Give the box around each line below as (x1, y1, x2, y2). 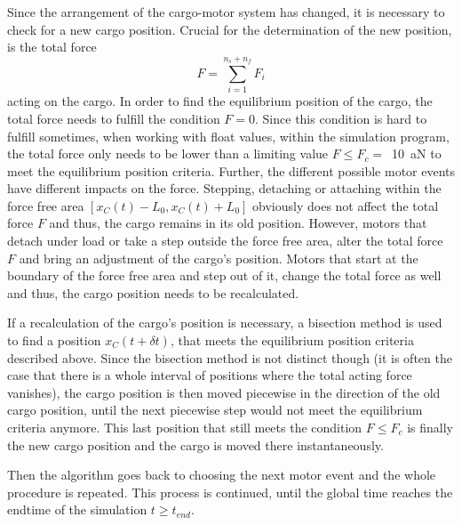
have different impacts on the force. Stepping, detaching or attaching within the (7, 179, 442, 198)
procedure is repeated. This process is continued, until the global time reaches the (7, 482, 453, 501)
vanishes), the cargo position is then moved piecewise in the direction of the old (7, 383, 441, 401)
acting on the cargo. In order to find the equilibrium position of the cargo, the (7, 92, 433, 110)
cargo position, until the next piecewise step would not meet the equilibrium (7, 400, 423, 419)
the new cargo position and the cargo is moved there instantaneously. (7, 435, 384, 454)
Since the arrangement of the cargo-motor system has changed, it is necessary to (7, 3, 445, 20)
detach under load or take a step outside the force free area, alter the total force (7, 231, 443, 250)
